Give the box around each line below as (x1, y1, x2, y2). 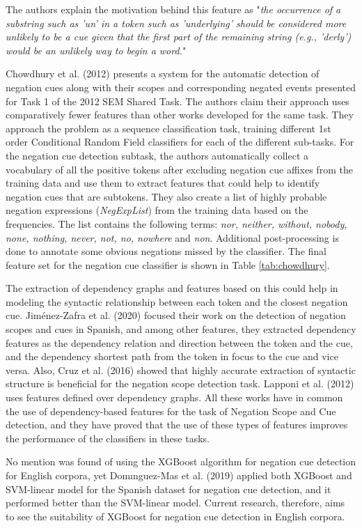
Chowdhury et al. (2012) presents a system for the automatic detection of (6, 66, 320, 81)
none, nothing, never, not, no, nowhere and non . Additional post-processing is (6, 230, 339, 244)
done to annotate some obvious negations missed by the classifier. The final (6, 244, 326, 258)
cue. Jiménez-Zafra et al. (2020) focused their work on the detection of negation (6, 308, 346, 323)
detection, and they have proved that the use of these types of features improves (6, 417, 348, 432)
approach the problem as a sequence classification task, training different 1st (6, 121, 331, 135)
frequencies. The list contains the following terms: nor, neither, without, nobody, (6, 216, 347, 231)
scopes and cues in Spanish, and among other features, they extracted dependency (6, 322, 356, 336)
